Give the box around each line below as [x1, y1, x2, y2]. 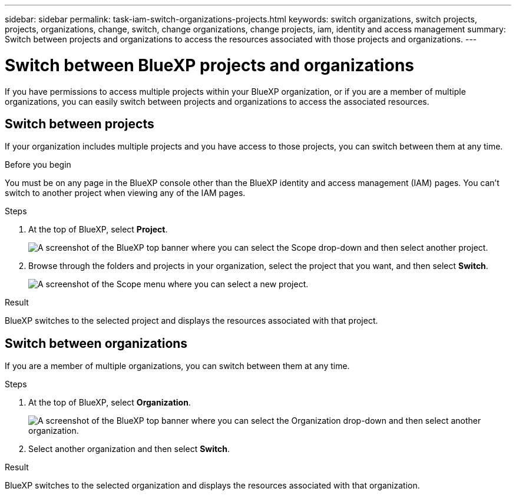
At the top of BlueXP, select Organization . [28, 397, 191, 408]
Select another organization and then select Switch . [28, 444, 230, 454]
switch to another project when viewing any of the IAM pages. [5, 188, 246, 198]
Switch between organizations [5, 335, 188, 351]
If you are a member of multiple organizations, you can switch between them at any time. [5, 361, 350, 371]
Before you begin [5, 160, 71, 170]
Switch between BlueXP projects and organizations [5, 55, 414, 75]
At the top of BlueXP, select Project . [28, 224, 168, 235]
